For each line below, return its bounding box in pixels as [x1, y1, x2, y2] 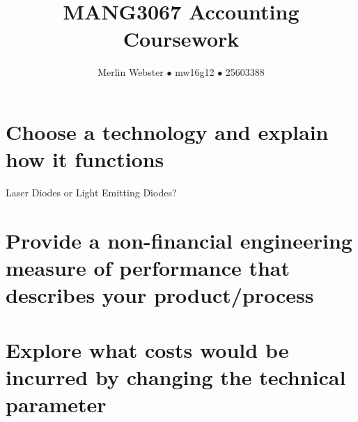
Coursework [123, 24, 240, 53]
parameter [6, 389, 107, 418]
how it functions [6, 145, 164, 173]
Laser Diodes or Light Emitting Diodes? [6, 185, 177, 200]
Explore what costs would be [6, 335, 289, 364]
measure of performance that [6, 253, 290, 281]
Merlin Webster [98, 65, 164, 79]
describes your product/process [6, 281, 314, 309]
